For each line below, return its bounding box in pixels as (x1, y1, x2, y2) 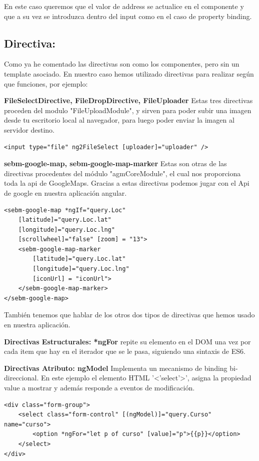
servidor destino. (4, 124, 54, 135)
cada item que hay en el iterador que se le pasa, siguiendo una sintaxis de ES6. (4, 346, 245, 356)
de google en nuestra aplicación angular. (4, 187, 127, 198)
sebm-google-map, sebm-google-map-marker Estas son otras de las (4, 158, 227, 169)
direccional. (4, 372, 39, 383)
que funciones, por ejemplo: (4, 78, 88, 89)
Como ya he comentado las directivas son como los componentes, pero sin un (4, 59, 239, 69)
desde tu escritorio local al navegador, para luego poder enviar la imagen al (4, 115, 234, 125)
